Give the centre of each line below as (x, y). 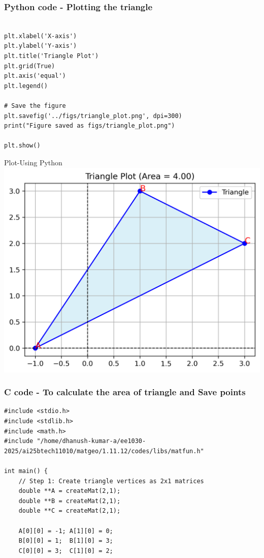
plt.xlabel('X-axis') (41, 36)
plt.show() (22, 146)
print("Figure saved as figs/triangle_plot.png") (90, 126)
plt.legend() (26, 86)
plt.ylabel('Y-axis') (41, 46)
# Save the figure (35, 106)
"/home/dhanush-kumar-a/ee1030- (91, 441)
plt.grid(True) (30, 66)
